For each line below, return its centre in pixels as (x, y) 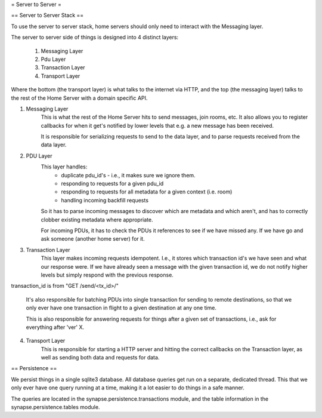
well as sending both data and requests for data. (100, 358)
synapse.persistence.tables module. (55, 407)
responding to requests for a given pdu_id (112, 184)
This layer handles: (64, 167)
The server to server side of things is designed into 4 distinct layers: (95, 37)
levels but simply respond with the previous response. (107, 275)
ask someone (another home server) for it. (93, 239)
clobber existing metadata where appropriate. (97, 219)
